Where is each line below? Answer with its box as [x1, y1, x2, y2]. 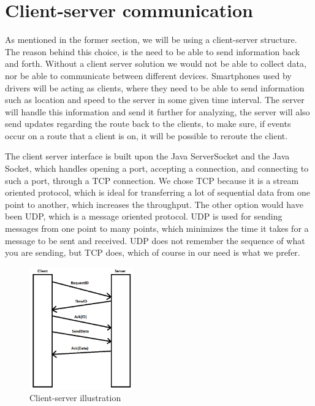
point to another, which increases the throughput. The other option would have [5, 197, 303, 210]
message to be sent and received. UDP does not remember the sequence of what [5, 234, 305, 247]
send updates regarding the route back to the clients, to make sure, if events [5, 117, 291, 130]
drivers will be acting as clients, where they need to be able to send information [5, 81, 305, 94]
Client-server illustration [29, 391, 121, 404]
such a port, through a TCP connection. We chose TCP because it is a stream [5, 174, 299, 186]
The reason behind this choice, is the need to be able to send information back [5, 45, 300, 58]
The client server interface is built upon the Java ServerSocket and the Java [5, 150, 290, 163]
